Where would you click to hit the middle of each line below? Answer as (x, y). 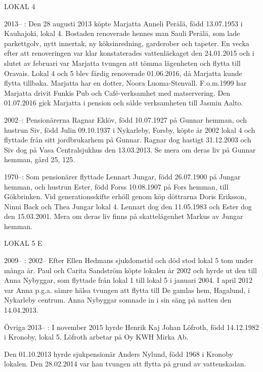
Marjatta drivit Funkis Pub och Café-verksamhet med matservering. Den (117, 92)
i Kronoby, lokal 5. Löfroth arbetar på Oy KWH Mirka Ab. (96, 337)
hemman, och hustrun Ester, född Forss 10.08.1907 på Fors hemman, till (116, 186)
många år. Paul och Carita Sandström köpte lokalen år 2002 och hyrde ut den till (130, 270)
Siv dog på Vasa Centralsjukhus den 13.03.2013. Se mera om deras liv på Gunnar (130, 149)
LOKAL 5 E (23, 243)
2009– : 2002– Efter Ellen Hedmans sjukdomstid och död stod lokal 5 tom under (129, 260)
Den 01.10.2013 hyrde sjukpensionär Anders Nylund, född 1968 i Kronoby (119, 354)
